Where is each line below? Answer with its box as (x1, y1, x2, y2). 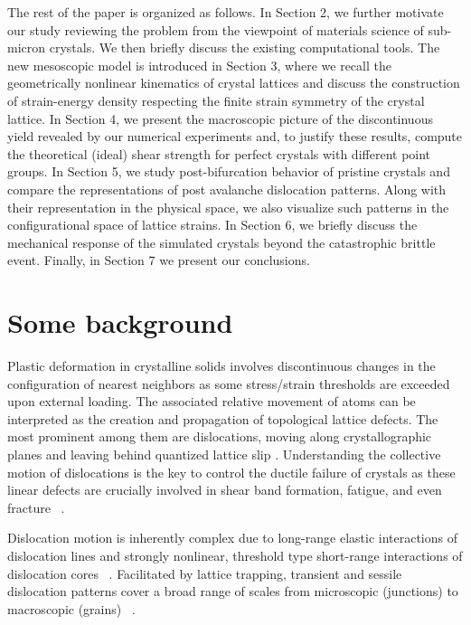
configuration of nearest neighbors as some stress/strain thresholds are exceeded (7, 374, 450, 393)
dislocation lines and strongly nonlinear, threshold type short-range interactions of (7, 545, 463, 564)
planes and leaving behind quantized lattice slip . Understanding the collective (7, 445, 441, 463)
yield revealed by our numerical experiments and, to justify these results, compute (7, 127, 463, 146)
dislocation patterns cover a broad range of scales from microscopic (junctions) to (7, 582, 458, 601)
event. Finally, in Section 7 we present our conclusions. (7, 251, 310, 270)
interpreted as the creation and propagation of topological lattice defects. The (7, 409, 438, 428)
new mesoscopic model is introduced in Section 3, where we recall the (7, 55, 391, 74)
